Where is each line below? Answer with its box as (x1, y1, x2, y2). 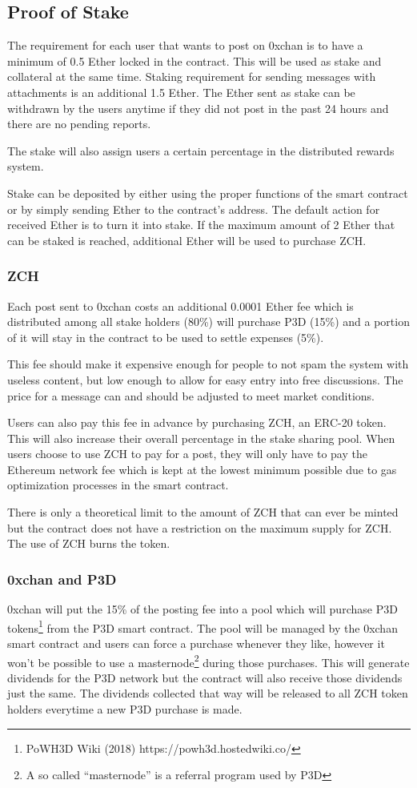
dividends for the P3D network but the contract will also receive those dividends (7, 669, 403, 685)
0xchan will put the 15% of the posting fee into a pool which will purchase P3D (7, 601, 398, 617)
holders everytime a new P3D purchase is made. (7, 700, 243, 717)
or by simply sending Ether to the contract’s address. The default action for (7, 200, 380, 217)
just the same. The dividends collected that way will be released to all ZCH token (7, 685, 408, 702)
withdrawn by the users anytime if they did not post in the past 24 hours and (7, 99, 389, 116)
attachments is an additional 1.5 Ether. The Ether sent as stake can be (7, 83, 355, 100)
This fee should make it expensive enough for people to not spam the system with (7, 356, 409, 372)
